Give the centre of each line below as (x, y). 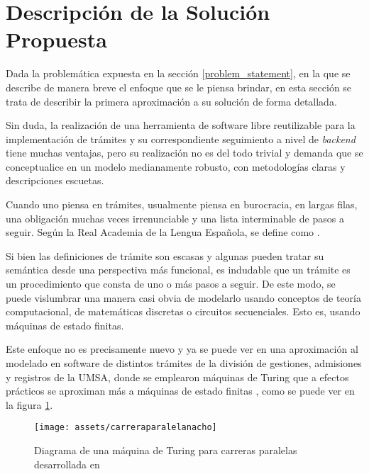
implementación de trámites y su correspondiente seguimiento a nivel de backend (181, 139)
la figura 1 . (29, 404)
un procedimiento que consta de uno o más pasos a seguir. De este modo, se (171, 284)
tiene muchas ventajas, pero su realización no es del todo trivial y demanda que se (184, 153)
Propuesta (56, 39)
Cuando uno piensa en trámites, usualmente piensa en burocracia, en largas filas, (182, 204)
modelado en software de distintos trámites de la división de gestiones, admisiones (184, 363)
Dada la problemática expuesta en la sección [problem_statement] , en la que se (178, 73)
